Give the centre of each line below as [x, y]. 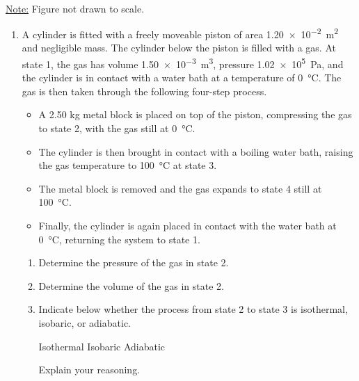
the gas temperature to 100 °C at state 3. [128, 165]
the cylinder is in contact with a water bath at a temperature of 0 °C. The [182, 78]
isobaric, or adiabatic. [85, 323]
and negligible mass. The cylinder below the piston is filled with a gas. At [179, 48]
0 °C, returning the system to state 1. [119, 239]
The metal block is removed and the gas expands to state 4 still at [180, 188]
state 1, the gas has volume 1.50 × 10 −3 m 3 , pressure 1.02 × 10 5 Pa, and [183, 63]
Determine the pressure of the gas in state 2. [134, 262]
